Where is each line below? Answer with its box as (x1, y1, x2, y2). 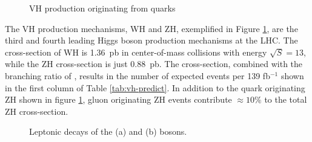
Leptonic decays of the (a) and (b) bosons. (29, 125, 187, 138)
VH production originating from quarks (29, 2, 176, 14)
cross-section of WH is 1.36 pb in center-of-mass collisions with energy (5, 45, 267, 58)
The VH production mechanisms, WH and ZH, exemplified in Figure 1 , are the (5, 22, 298, 34)
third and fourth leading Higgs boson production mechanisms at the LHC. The (5, 34, 298, 47)
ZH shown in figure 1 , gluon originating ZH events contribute (5, 93, 232, 106)
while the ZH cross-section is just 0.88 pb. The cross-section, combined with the (5, 57, 303, 70)
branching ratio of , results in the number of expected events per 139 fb (5, 69, 270, 82)
